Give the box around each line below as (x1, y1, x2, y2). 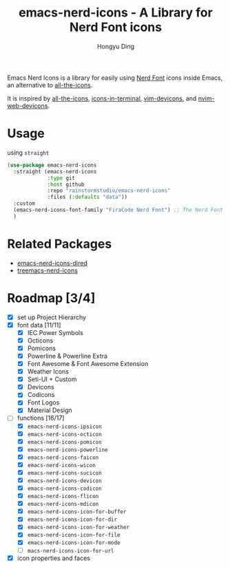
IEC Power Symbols (27, 328, 84, 336)
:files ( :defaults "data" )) (47, 194, 128, 201)
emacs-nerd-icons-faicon (27, 454, 99, 461)
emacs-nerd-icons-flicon (27, 493, 99, 500)
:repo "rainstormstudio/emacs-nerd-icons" (47, 187, 171, 194)
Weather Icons (27, 367, 69, 376)
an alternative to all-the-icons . (7, 80, 93, 89)
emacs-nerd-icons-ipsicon (27, 423, 102, 430)
